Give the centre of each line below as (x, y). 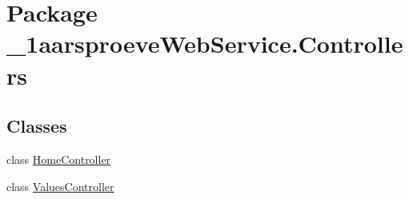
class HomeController (59, 159)
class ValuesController (60, 186)
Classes (37, 126)
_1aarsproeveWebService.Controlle (205, 44)
